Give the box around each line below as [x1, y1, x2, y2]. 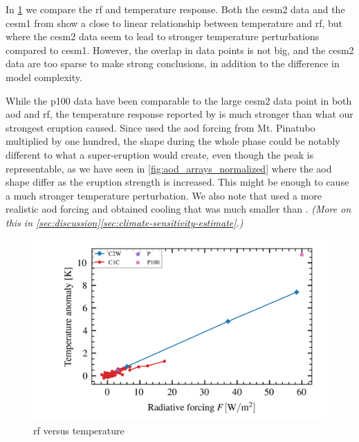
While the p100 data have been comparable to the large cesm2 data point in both [6, 93, 352, 107]
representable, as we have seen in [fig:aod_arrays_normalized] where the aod [6, 161, 332, 175]
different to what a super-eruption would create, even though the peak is [6, 147, 314, 161]
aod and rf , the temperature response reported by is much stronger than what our [6, 107, 353, 121]
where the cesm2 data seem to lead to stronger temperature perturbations [6, 29, 320, 44]
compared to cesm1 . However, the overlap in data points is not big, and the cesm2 [6, 42, 354, 57]
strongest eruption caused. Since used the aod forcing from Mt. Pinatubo [6, 120, 315, 134]
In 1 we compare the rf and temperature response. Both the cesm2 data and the [6, 2, 345, 16]
